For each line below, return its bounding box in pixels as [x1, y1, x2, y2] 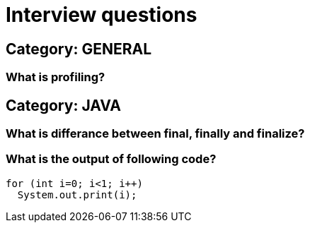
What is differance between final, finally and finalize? [6, 126, 305, 141]
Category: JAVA [6, 96, 121, 114]
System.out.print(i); [17, 188, 137, 200]
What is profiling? [6, 70, 105, 85]
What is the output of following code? [6, 152, 217, 167]
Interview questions [6, 3, 197, 27]
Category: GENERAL [6, 40, 152, 58]
